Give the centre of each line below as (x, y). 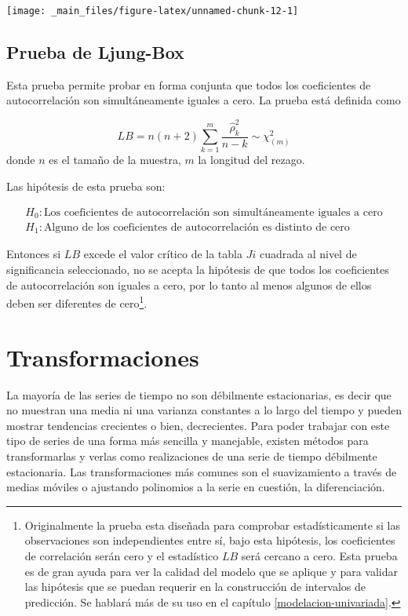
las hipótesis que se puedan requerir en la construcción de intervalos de (195, 587)
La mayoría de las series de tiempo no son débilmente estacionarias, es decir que (199, 394)
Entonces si (34, 254)
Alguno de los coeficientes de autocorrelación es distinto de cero (197, 228)
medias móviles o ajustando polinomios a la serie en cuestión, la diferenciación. (196, 487)
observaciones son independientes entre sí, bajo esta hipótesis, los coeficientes (210, 540)
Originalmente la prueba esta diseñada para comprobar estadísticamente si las (212, 525)
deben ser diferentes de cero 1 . (77, 302)
